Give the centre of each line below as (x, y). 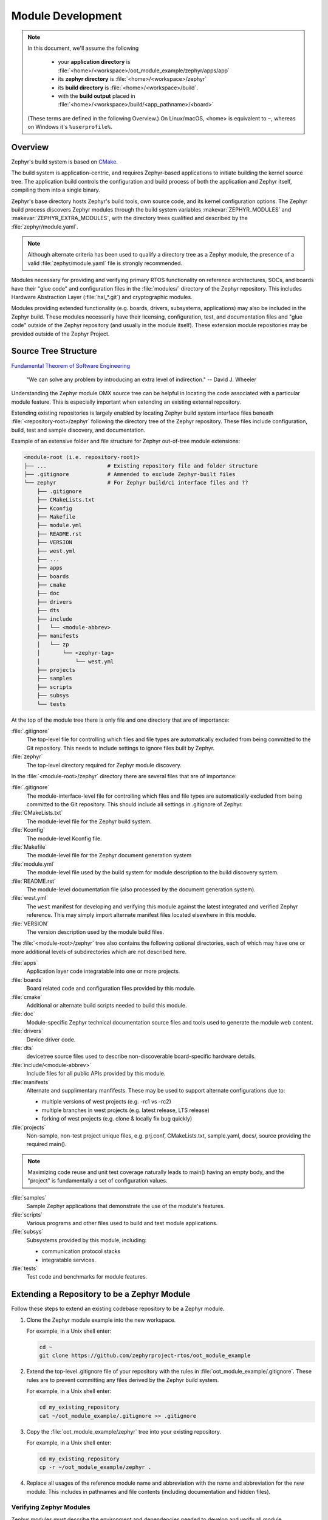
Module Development (67, 16)
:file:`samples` (29, 1197)
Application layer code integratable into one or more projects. (103, 971)
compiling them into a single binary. (56, 190)
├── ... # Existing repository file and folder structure (141, 466)
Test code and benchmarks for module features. (87, 1277)
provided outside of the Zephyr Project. (60, 334)
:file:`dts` (22, 1048)
